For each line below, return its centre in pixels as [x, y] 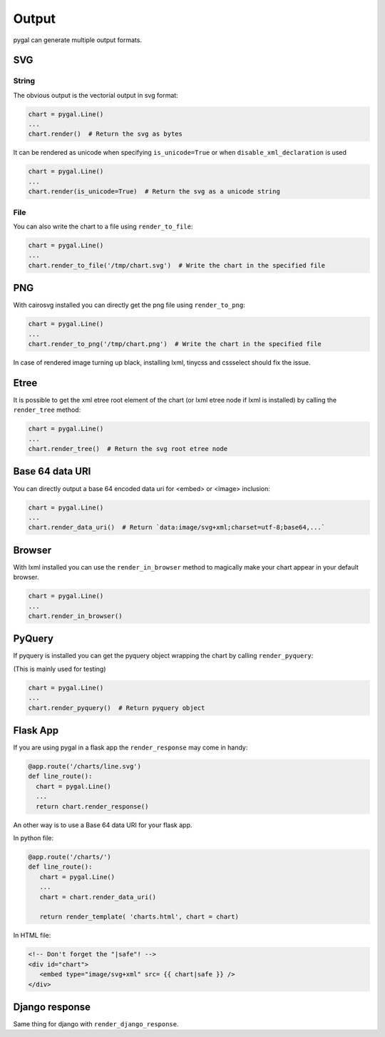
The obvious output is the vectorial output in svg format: [96, 95]
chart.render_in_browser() [75, 616]
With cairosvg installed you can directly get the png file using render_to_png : [129, 305]
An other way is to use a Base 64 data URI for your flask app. [103, 825]
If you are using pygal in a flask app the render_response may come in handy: [130, 748]
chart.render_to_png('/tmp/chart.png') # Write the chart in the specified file [175, 344]
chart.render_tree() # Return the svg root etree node [128, 449]
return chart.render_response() [92, 806]
